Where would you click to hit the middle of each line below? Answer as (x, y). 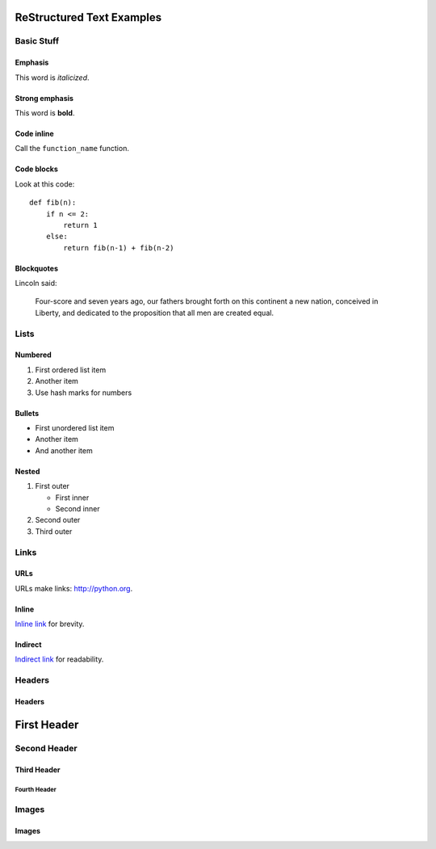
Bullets (27, 413)
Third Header (38, 769)
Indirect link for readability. (59, 659)
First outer (52, 486)
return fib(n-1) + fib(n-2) (119, 248)
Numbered (33, 355)
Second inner (78, 508)
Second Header (46, 748)
